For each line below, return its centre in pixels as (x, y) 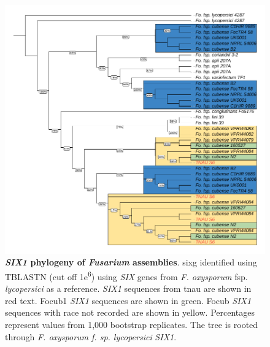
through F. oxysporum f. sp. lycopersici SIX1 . (91, 336)
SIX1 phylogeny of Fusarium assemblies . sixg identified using (131, 262)
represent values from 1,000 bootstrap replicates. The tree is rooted (132, 324)
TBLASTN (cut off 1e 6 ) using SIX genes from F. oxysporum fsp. (126, 275)
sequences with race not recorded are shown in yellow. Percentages (130, 312)
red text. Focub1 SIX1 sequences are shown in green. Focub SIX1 (128, 300)
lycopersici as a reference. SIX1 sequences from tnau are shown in (128, 288)
